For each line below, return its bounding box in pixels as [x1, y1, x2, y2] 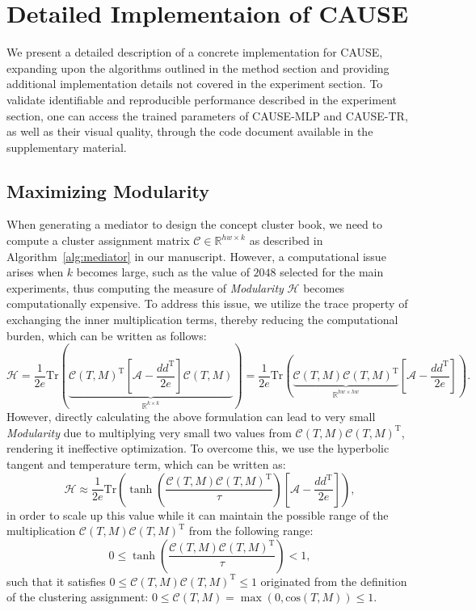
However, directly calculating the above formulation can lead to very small [6, 408, 376, 425]
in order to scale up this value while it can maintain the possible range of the [6, 506, 389, 523]
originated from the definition [260, 572, 407, 589]
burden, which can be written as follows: [6, 327, 207, 343]
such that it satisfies [6, 572, 106, 589]
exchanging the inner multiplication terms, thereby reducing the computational [6, 311, 398, 328]
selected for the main [280, 263, 384, 280]
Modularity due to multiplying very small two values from [6, 423, 292, 440]
